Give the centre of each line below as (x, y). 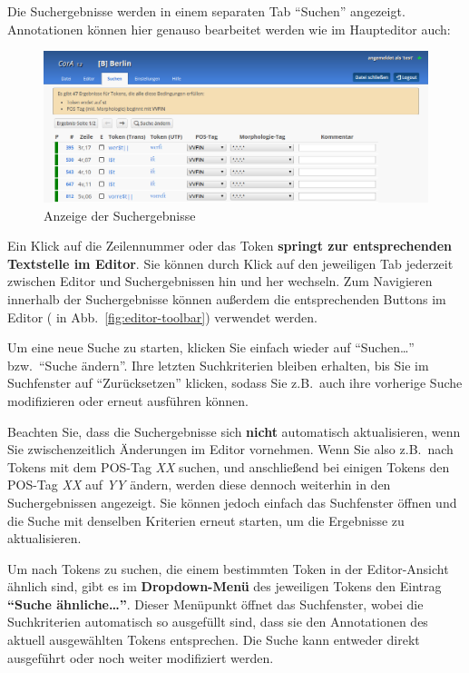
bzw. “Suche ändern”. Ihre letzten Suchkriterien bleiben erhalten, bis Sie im (218, 365)
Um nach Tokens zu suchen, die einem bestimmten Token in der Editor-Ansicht (228, 568)
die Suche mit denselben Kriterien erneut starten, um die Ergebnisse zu (206, 520)
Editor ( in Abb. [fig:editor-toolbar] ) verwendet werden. (162, 317)
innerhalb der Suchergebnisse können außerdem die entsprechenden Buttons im (227, 298)
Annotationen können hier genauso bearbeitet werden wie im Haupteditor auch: (229, 29)
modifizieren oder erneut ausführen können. (128, 400)
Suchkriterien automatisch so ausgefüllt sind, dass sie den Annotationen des (218, 622)
